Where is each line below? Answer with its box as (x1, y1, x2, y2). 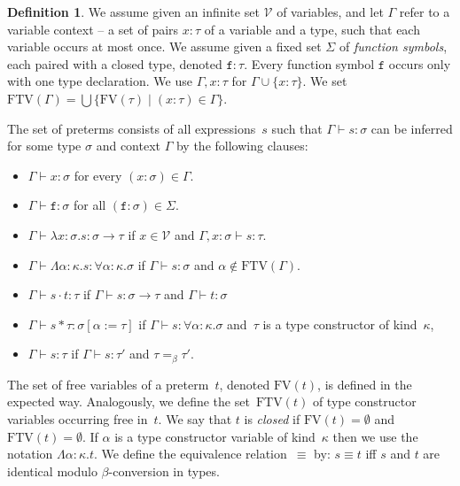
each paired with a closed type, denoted (7, 54, 222, 73)
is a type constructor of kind (262, 314, 417, 333)
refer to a (399, 3, 450, 20)
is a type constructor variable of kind (114, 427, 316, 445)
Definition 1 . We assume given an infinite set (7, 3, 260, 20)
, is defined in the (317, 374, 412, 393)
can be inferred (370, 119, 453, 137)
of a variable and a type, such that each (204, 19, 420, 38)
